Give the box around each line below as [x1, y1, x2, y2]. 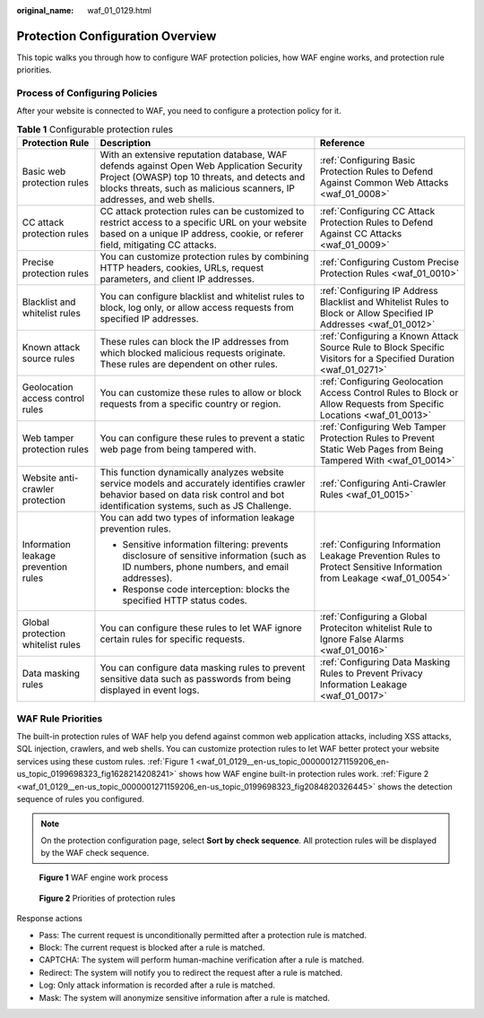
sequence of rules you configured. [16, 793, 144, 804]
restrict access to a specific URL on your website [99, 216, 307, 229]
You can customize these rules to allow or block [99, 386, 302, 399]
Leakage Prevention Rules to [319, 549, 441, 562]
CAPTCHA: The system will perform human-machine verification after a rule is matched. [39, 954, 365, 965]
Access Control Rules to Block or [319, 386, 459, 399]
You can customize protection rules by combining [99, 251, 309, 263]
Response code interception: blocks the [122, 583, 290, 596]
